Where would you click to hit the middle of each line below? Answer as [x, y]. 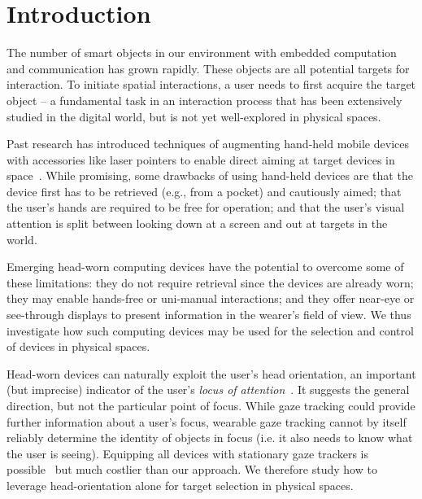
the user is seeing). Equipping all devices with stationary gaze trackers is [187, 453]
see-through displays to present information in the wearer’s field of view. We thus [209, 315]
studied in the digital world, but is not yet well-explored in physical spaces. [194, 116]
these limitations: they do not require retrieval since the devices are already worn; [210, 282]
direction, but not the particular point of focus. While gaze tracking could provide [211, 405]
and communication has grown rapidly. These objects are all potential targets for [208, 68]
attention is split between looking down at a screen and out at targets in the [197, 223]
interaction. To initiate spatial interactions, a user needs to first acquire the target [211, 84]
